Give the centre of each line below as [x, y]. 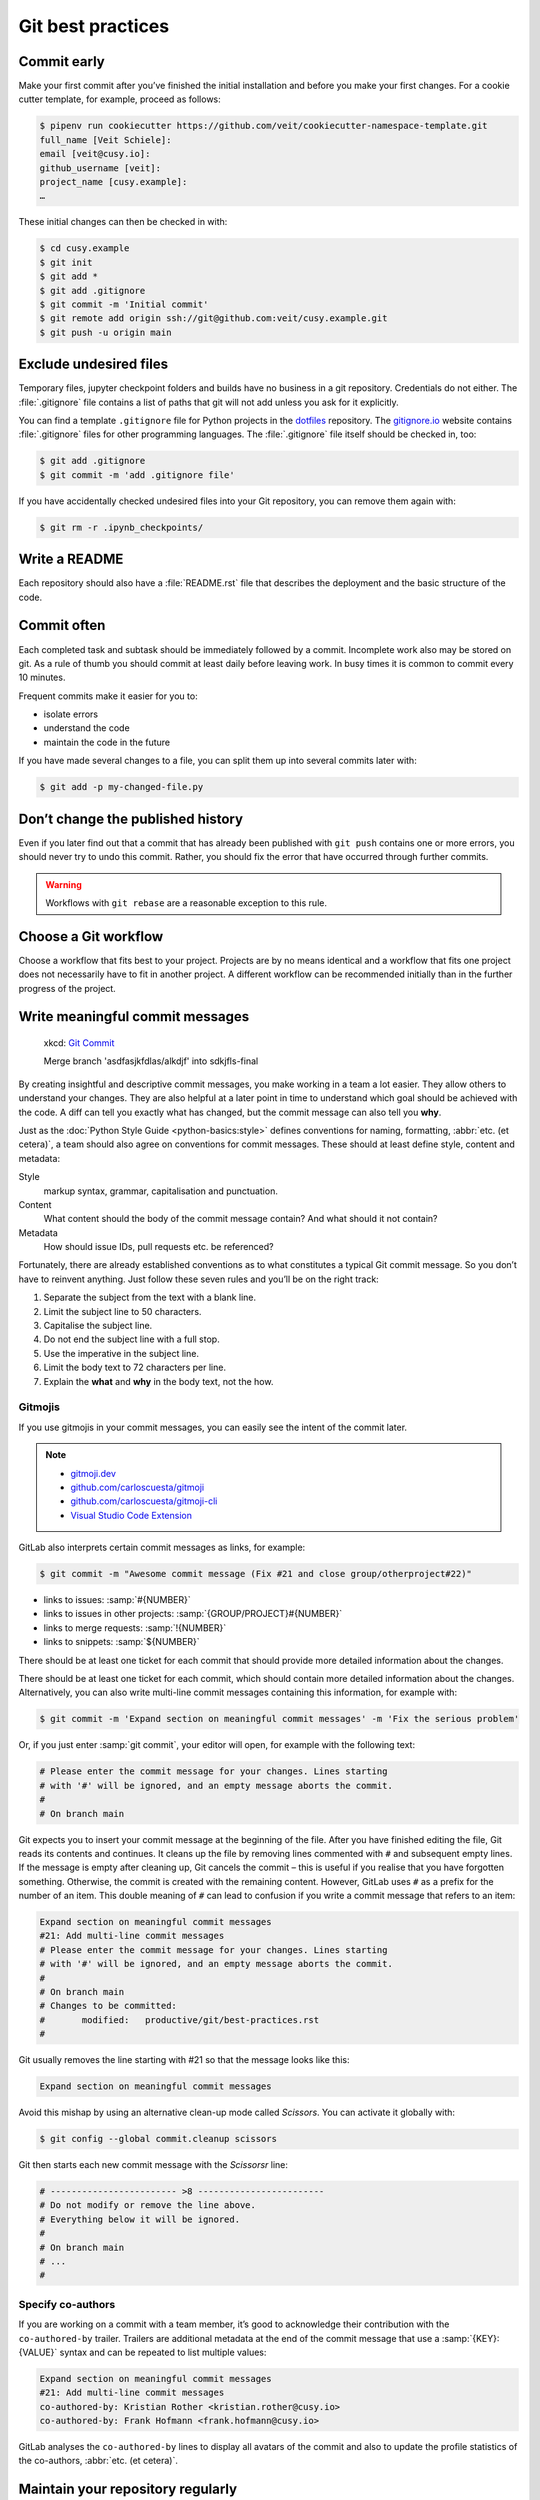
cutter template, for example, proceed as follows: [120, 99]
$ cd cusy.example [84, 248]
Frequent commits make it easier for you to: [108, 696]
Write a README [71, 559]
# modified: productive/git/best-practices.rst [179, 2019]
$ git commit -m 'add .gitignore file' [137, 474]
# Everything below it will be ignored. [139, 2219]
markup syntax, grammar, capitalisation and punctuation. [161, 1191]
